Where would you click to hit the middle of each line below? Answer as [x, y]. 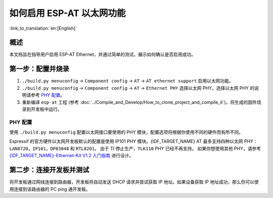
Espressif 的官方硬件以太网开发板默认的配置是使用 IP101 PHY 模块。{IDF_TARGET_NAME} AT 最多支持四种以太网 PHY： [133, 142]
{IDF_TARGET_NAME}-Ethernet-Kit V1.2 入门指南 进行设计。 [72, 156]
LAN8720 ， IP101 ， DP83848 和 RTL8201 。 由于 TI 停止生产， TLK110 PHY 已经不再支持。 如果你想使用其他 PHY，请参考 [135, 148]
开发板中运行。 [46, 109]
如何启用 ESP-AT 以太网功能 [67, 13]
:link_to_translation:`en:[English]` [43, 28]
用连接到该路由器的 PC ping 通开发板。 [50, 189]
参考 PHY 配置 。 [48, 95]
